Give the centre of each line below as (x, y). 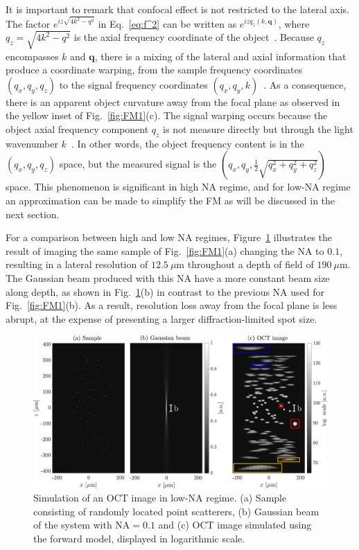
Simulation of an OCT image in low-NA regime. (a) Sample (160, 498)
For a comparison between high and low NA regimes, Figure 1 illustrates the (169, 237)
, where (294, 23)
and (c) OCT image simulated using (235, 525)
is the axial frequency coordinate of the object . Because (194, 37)
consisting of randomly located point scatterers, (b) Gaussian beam (176, 511)
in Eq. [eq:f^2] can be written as (167, 23)
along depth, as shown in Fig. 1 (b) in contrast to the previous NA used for (165, 291)
